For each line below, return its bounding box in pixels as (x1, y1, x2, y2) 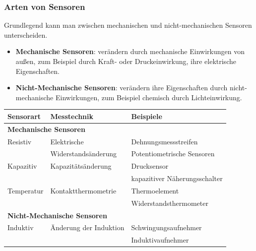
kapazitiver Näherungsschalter (131, 173, 223, 184)
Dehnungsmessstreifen (131, 136, 198, 146)
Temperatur (7, 185, 44, 195)
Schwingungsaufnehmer (131, 222, 202, 233)
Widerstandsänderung (50, 148, 117, 159)
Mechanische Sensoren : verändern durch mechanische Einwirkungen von (15, 46, 245, 57)
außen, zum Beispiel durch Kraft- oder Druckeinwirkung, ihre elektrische (15, 56, 236, 66)
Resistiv (7, 136, 32, 146)
